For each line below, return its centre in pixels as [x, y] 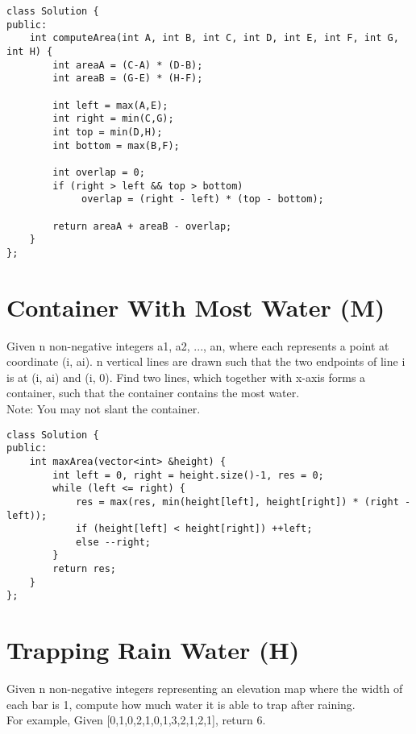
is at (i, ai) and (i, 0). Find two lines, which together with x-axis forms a [186, 377]
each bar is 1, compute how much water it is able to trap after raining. [181, 704]
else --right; [113, 542]
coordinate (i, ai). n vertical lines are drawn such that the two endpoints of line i [206, 361]
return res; [85, 569]
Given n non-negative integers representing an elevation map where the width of [205, 688]
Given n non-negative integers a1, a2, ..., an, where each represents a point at [198, 345]
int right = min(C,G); [113, 119]
